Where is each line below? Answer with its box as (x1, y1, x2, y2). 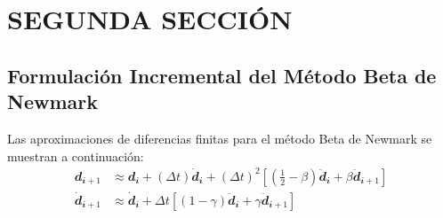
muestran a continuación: (7, 146, 144, 165)
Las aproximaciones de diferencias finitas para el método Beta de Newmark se (7, 128, 432, 147)
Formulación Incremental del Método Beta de (7, 61, 437, 89)
